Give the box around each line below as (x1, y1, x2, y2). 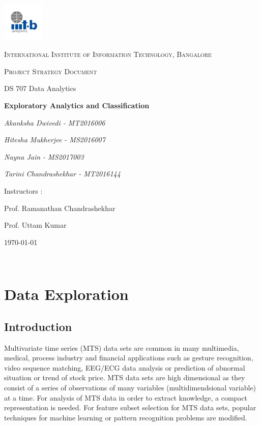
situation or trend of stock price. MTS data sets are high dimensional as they (4, 372, 245, 383)
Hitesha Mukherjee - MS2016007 (4, 134, 105, 145)
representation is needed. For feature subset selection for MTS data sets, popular (4, 402, 256, 413)
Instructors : (4, 186, 43, 196)
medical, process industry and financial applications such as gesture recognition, (4, 352, 253, 363)
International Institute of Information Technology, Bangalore (4, 49, 212, 59)
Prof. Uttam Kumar (4, 220, 67, 230)
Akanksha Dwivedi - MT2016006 (4, 117, 105, 128)
